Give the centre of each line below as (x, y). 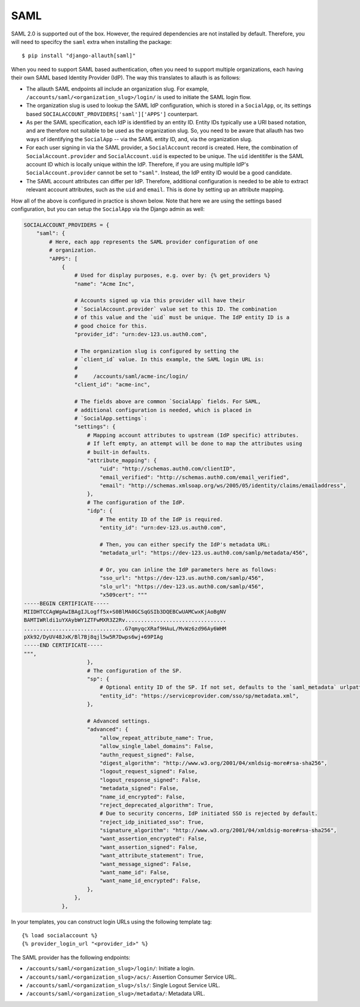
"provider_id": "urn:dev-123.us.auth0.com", (141, 334)
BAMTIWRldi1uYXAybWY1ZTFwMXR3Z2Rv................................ (125, 620)
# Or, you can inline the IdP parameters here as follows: (188, 570)
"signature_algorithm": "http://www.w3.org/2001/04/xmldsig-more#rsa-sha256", (218, 830)
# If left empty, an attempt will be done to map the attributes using (195, 444)
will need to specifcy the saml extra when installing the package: (91, 41)
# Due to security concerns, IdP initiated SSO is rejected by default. (208, 814)
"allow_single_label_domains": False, (157, 746)
